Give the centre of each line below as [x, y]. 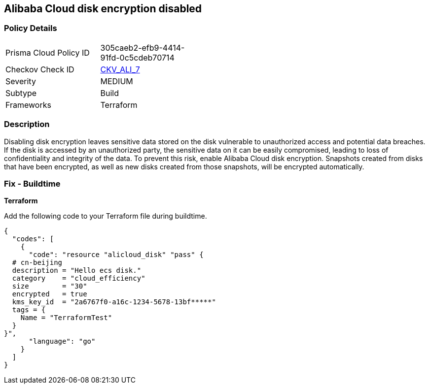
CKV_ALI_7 [120, 69]
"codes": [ [33, 239]
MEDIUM [117, 81]
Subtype [21, 93]
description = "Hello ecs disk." [77, 271]
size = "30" [50, 286]
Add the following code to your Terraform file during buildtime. [106, 216]
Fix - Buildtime [32, 183]
